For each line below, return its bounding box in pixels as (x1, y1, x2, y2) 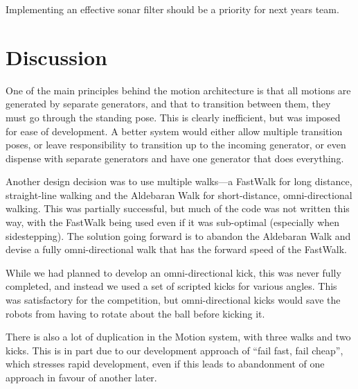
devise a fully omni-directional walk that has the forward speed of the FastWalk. (6, 242, 347, 257)
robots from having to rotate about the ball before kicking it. (6, 306, 265, 320)
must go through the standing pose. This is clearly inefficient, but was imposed (6, 110, 341, 124)
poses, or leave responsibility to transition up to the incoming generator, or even (6, 137, 346, 152)
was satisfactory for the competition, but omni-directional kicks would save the (6, 293, 341, 307)
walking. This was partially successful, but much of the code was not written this (6, 201, 350, 216)
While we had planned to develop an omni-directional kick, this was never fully (6, 265, 341, 279)
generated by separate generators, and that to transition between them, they (6, 96, 331, 111)
